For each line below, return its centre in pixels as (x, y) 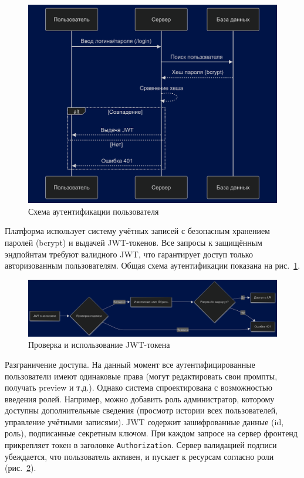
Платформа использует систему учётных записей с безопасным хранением (137, 231)
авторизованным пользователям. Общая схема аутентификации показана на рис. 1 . (153, 265)
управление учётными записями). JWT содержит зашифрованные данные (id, (144, 421)
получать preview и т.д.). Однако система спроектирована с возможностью (139, 387)
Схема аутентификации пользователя (94, 211)
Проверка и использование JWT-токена (99, 345)
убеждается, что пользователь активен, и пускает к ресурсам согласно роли (139, 456)
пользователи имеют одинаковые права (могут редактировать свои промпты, (141, 376)
